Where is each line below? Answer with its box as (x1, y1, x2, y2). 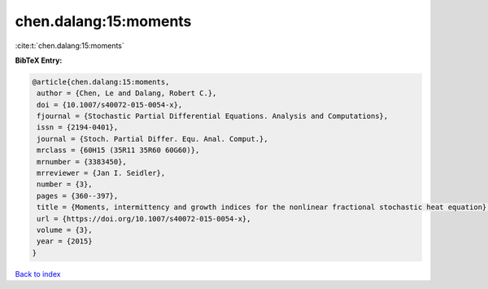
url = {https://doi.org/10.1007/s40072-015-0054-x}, (37, 214, 251, 223)
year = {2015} (37, 237, 93, 246)
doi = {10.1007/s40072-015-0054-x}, (37, 100, 183, 109)
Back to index (15, 269, 61, 278)
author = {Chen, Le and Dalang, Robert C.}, (37, 89, 217, 98)
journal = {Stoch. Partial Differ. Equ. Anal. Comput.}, (37, 134, 268, 143)
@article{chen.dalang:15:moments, (32, 77, 170, 86)
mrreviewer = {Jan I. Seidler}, (37, 169, 166, 178)
